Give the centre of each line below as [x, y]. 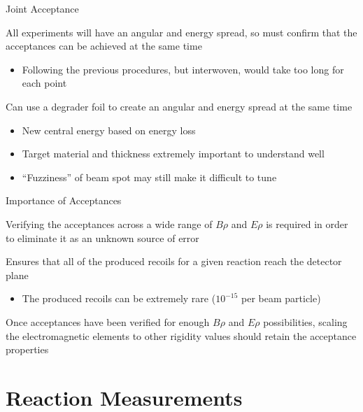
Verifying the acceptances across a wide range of [109, 223]
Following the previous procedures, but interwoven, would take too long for [183, 69]
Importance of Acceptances [64, 200]
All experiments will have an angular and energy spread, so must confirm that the [181, 32]
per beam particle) [281, 298]
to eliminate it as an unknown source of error [102, 237]
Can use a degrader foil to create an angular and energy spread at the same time [179, 106]
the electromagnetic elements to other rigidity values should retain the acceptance [181, 335]
